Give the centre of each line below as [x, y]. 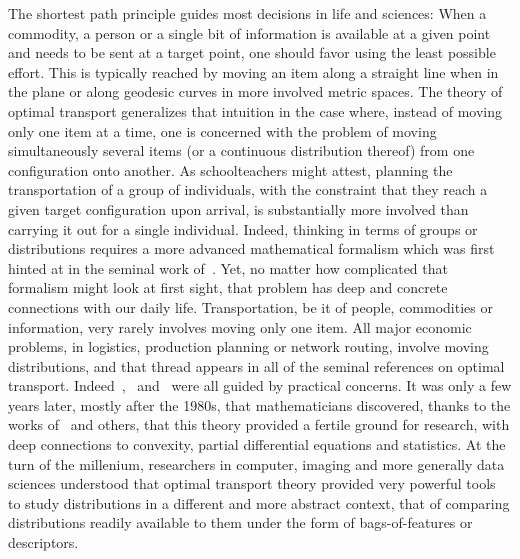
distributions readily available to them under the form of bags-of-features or [240, 522]
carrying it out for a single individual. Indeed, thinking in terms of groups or [243, 228]
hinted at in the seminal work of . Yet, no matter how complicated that [228, 267]
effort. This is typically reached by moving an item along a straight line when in [253, 71]
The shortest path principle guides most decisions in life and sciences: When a [247, 13]
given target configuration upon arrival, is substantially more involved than [238, 208]
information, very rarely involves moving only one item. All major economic [240, 326]
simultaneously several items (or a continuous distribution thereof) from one [241, 150]
